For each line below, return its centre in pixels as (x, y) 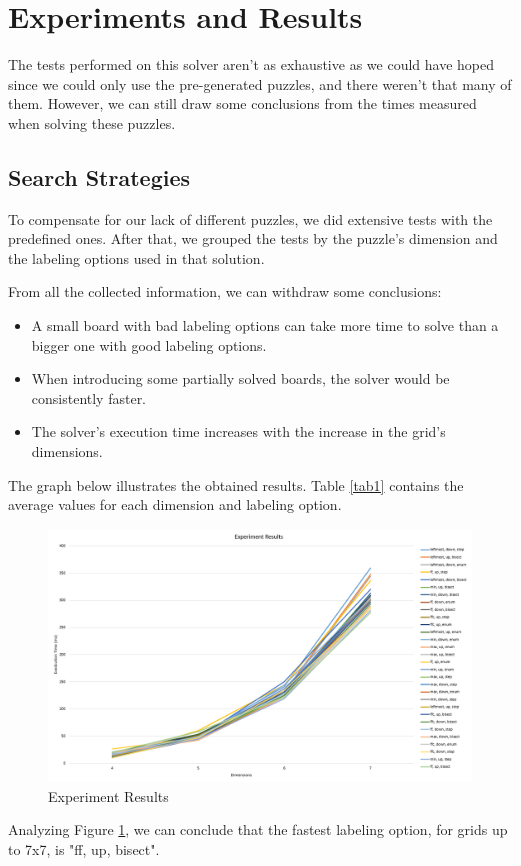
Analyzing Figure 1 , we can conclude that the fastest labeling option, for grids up (258, 829)
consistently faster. (89, 397)
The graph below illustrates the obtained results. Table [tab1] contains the (236, 484)
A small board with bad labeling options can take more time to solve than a (265, 325)
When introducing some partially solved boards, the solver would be (240, 378)
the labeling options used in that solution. (136, 257)
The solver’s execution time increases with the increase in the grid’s (238, 431)
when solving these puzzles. (92, 122)
